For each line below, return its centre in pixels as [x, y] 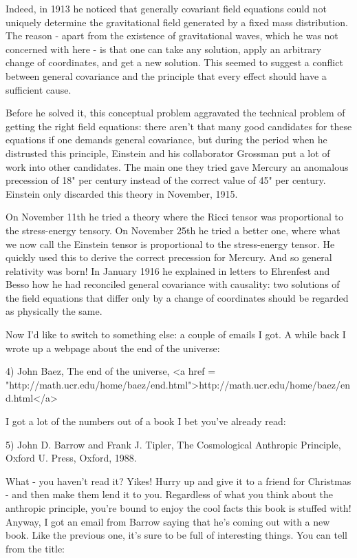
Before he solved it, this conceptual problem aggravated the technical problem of [175, 113]
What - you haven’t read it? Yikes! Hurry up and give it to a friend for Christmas [178, 480]
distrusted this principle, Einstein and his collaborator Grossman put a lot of [168, 153]
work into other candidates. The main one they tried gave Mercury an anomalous [177, 166]
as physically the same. [54, 311]
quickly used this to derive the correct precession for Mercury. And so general [169, 257]
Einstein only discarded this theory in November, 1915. [122, 193]
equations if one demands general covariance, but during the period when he [166, 139]
